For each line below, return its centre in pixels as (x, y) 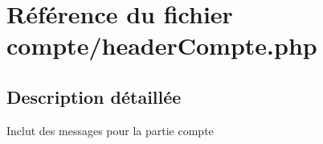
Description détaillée (94, 96)
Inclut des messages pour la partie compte (110, 130)
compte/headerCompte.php (162, 45)
